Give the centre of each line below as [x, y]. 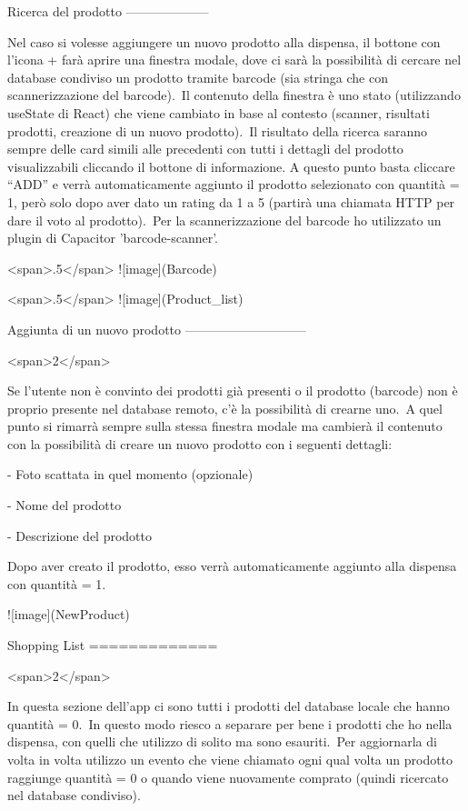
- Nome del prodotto [65, 505]
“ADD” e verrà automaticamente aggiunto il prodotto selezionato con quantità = [234, 184]
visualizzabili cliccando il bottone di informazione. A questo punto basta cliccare [231, 166]
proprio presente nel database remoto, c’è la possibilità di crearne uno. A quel [225, 408]
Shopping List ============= [113, 645]
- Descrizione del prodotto [80, 535]
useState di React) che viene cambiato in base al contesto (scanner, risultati [219, 112]
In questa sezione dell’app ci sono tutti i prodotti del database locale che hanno [229, 706]
